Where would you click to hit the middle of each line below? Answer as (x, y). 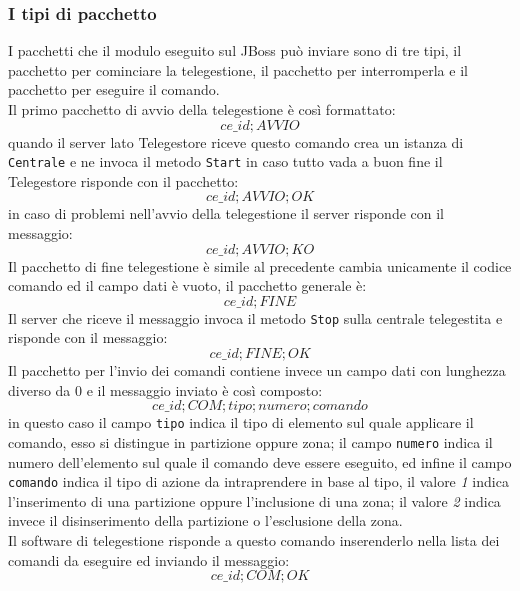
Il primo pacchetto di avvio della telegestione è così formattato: (202, 109)
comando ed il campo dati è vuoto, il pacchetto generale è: (187, 285)
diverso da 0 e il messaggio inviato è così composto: (165, 389)
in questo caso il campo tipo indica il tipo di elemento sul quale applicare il (241, 422)
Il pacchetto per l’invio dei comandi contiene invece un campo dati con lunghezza (257, 370)
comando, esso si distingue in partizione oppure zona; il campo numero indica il (250, 441)
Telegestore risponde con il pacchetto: (123, 180)
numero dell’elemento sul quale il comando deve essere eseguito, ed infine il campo (260, 461)
